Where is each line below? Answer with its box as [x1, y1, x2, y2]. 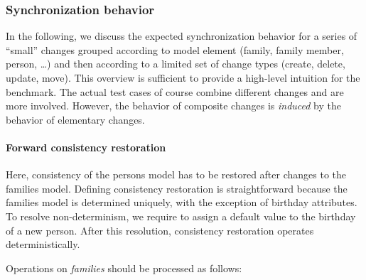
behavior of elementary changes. [6, 112, 145, 126]
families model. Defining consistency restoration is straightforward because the [6, 181, 348, 195]
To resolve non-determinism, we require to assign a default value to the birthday [6, 208, 356, 223]
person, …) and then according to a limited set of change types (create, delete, [6, 56, 345, 71]
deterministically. [6, 237, 80, 252]
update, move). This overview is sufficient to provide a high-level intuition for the [6, 70, 360, 85]
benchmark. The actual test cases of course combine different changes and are [6, 84, 344, 99]
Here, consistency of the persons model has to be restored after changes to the [6, 167, 347, 182]
